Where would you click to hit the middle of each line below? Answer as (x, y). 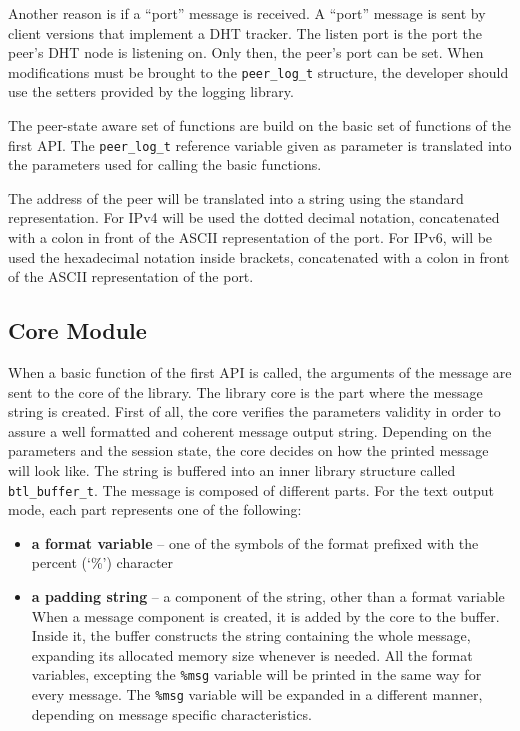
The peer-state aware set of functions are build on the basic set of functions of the (259, 125)
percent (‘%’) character (102, 562)
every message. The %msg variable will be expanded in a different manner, (257, 694)
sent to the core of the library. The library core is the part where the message (245, 391)
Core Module (77, 330)
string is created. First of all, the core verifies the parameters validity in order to (254, 411)
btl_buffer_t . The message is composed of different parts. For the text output (251, 489)
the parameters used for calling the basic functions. (165, 164)
